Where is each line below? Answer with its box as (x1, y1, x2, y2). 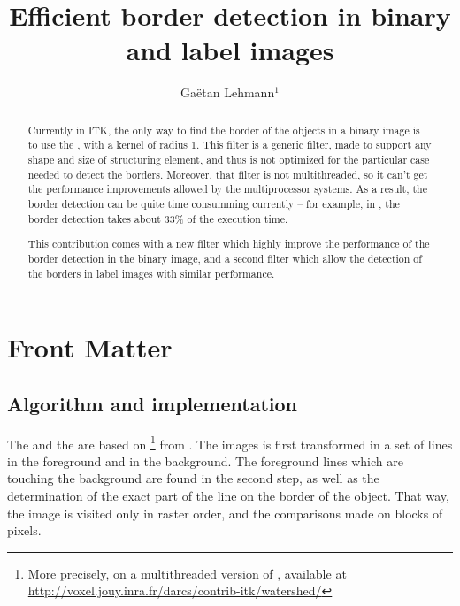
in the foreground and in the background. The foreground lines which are (7, 451, 403, 470)
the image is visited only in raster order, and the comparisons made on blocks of (7, 503, 443, 522)
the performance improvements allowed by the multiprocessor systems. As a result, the (27, 181, 427, 196)
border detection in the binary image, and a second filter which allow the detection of (27, 250, 422, 265)
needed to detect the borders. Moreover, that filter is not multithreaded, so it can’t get (27, 166, 428, 181)
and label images (126, 32, 334, 68)
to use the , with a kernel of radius (27, 137, 188, 152)
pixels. (7, 521, 42, 540)
